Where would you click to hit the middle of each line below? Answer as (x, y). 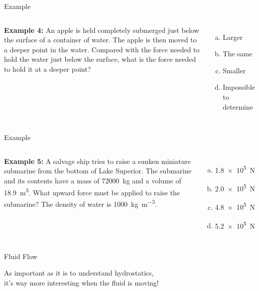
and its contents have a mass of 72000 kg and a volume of (93, 180)
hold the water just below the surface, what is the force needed (100, 59)
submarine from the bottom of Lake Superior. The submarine (98, 171)
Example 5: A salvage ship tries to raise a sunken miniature (98, 161)
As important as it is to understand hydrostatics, (79, 273)
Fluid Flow (21, 256)
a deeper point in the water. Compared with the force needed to (102, 49)
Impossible (239, 87)
